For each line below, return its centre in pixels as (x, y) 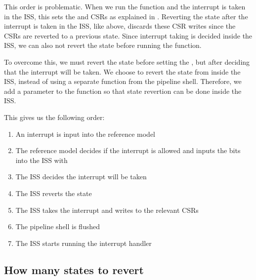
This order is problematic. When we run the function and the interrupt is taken (125, 6)
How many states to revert (74, 269)
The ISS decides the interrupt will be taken (81, 177)
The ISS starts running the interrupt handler (84, 243)
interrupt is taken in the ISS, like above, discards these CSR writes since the (120, 26)
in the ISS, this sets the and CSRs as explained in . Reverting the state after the (126, 16)
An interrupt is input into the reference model (85, 134)
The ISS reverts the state (54, 193)
